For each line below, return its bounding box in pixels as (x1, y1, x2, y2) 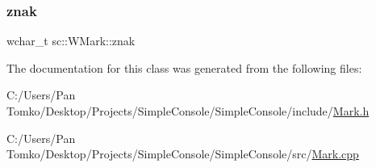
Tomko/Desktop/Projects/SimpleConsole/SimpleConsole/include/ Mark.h (6, 103, 370, 119)
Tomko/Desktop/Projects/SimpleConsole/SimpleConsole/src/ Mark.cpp (6, 145, 359, 162)
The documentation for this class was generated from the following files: (6, 59, 362, 76)
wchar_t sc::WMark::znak (6, 32, 136, 49)
